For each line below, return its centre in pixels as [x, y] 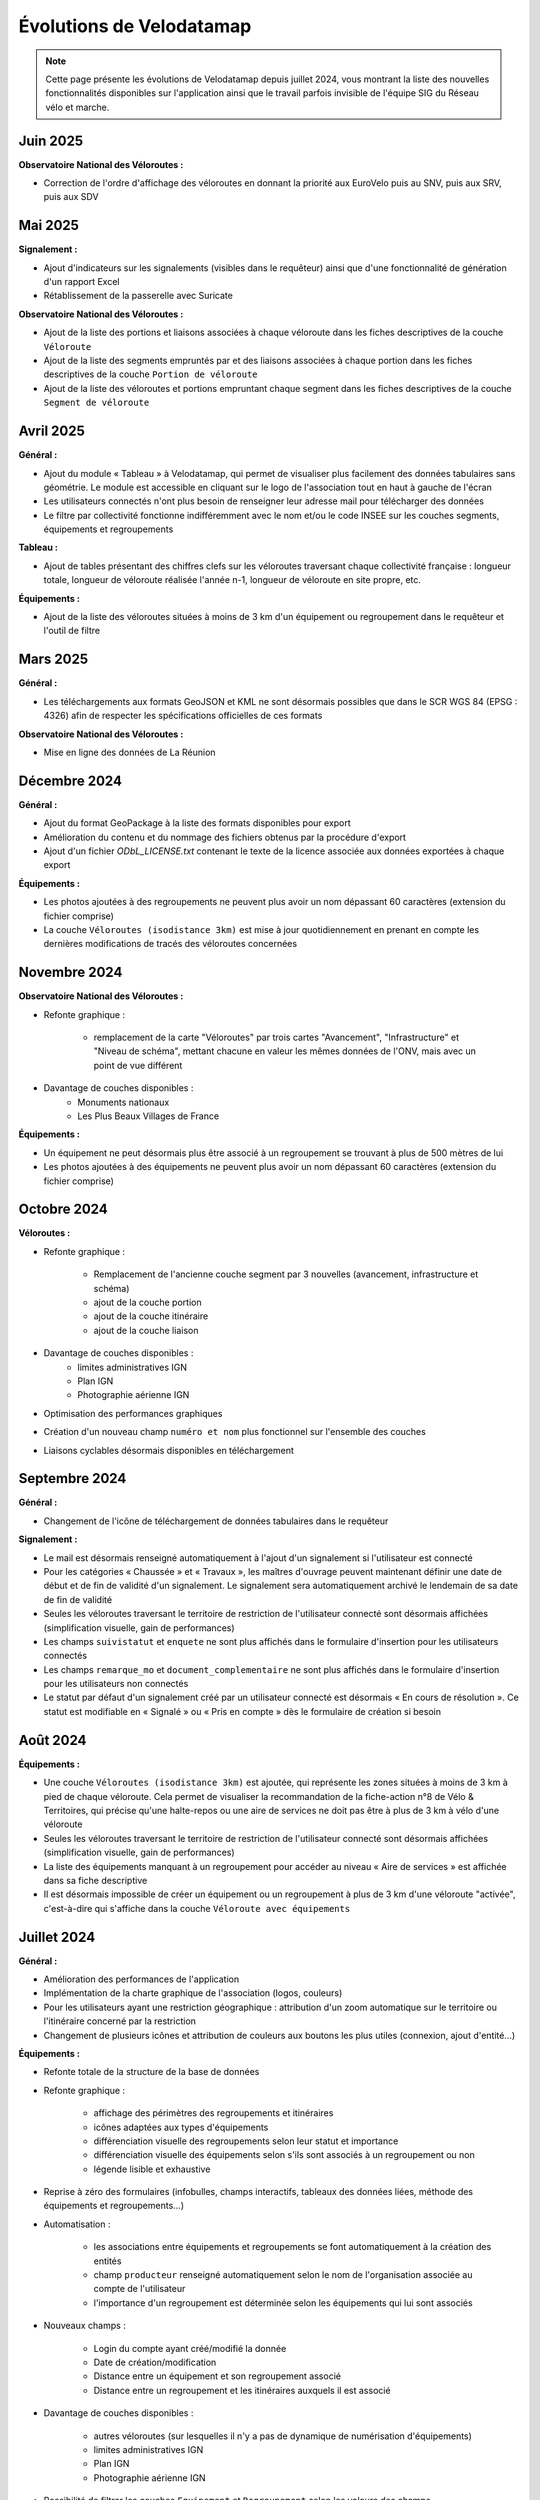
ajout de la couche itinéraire [151, 1316]
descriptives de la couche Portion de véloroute [151, 374]
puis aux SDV [71, 197]
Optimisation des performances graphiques [133, 1413]
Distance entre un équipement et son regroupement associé [217, 2376]
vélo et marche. [77, 107]
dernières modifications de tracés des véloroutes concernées [170, 944]
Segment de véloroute [96, 403]
